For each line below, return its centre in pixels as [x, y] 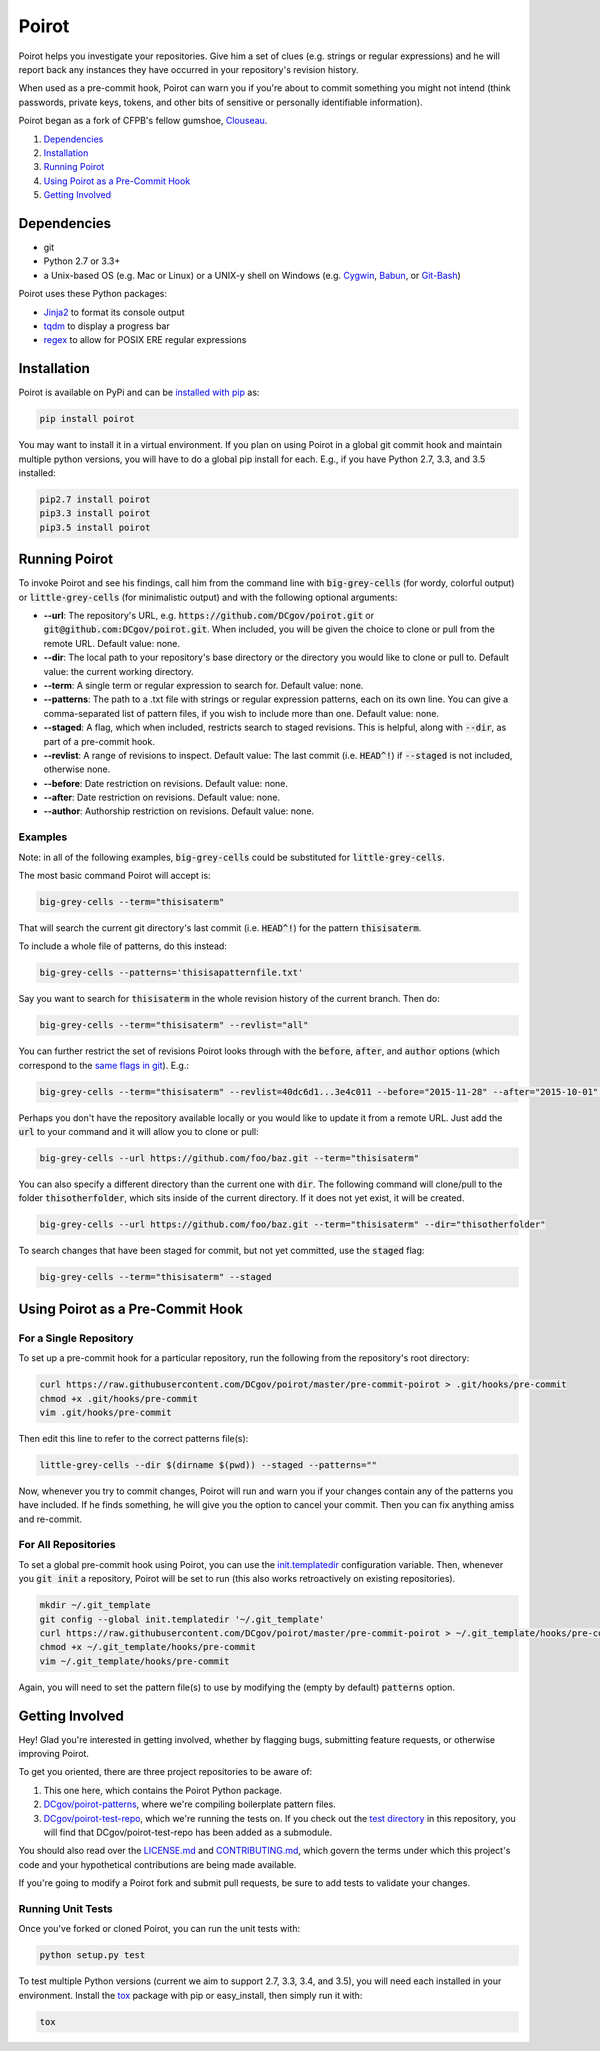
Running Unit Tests [66, 1908]
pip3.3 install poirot [95, 513]
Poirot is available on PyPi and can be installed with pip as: [139, 392]
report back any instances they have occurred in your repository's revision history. [188, 69]
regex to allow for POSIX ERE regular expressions [145, 340]
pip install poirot [87, 419]
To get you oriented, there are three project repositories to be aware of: [165, 1772]
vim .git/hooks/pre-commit [105, 1412]
